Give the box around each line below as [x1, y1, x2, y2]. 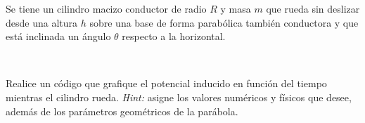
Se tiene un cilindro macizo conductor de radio [6, 1, 207, 15]
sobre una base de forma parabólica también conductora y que [89, 15, 359, 30]
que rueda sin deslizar [266, 1, 360, 15]
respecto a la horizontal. [122, 29, 226, 44]
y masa [220, 1, 251, 15]
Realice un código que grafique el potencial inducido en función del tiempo [6, 76, 327, 91]
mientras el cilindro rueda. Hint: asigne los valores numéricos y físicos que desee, [6, 89, 352, 104]
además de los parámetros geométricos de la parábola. [6, 103, 238, 118]
